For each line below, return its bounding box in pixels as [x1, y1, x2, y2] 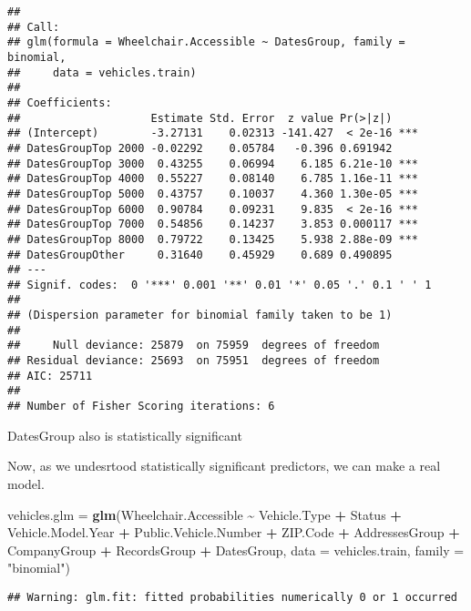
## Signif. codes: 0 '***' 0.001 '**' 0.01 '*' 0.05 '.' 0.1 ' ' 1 [7, 278, 432, 291]
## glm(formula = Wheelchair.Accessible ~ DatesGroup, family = [7, 36, 405, 49]
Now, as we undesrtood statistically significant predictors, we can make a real [7, 456, 441, 475]
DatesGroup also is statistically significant [7, 425, 242, 444]
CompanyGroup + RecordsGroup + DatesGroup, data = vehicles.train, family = [7, 540, 465, 559]
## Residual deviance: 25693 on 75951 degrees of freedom [7, 354, 380, 368]
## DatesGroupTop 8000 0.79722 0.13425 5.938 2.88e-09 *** [7, 232, 419, 246]
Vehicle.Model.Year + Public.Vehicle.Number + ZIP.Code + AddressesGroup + [7, 523, 460, 542]
